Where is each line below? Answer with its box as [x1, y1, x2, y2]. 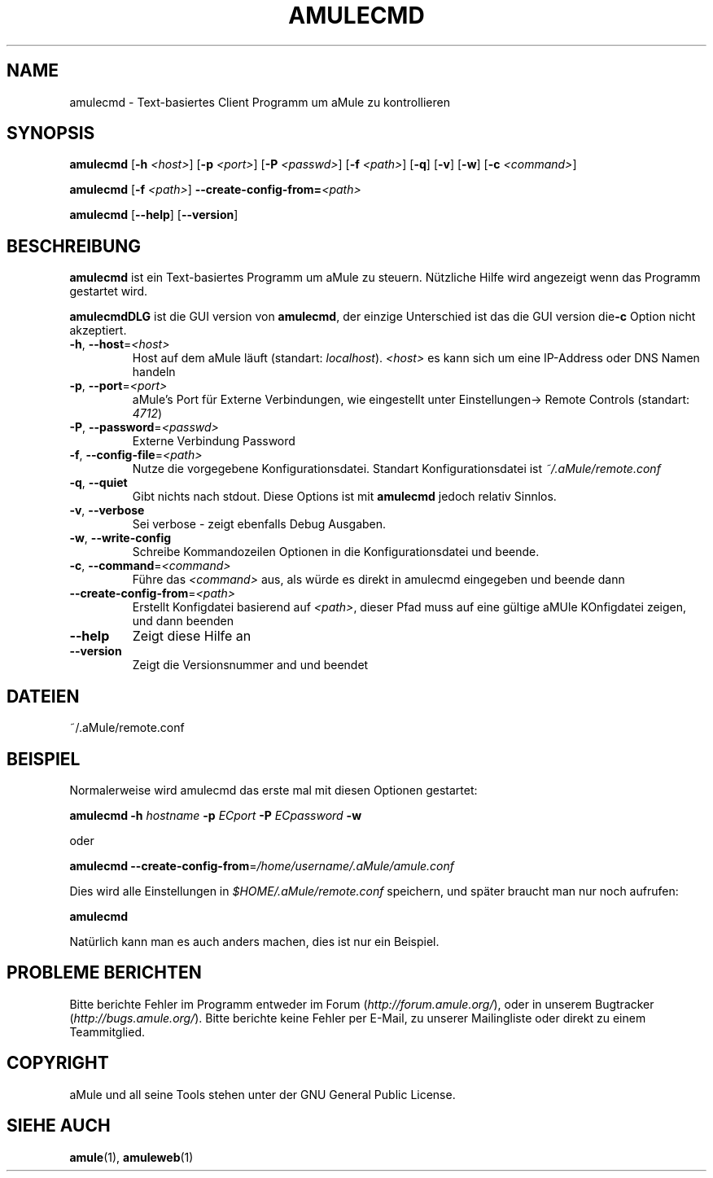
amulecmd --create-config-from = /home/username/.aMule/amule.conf [69, 858, 455, 873]
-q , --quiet [69, 475, 128, 490]
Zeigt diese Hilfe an [132, 628, 252, 645]
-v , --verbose [69, 503, 145, 518]
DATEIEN [7, 685, 80, 707]
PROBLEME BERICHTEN [7, 962, 202, 983]
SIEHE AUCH [7, 1115, 111, 1136]
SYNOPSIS [7, 123, 95, 144]
